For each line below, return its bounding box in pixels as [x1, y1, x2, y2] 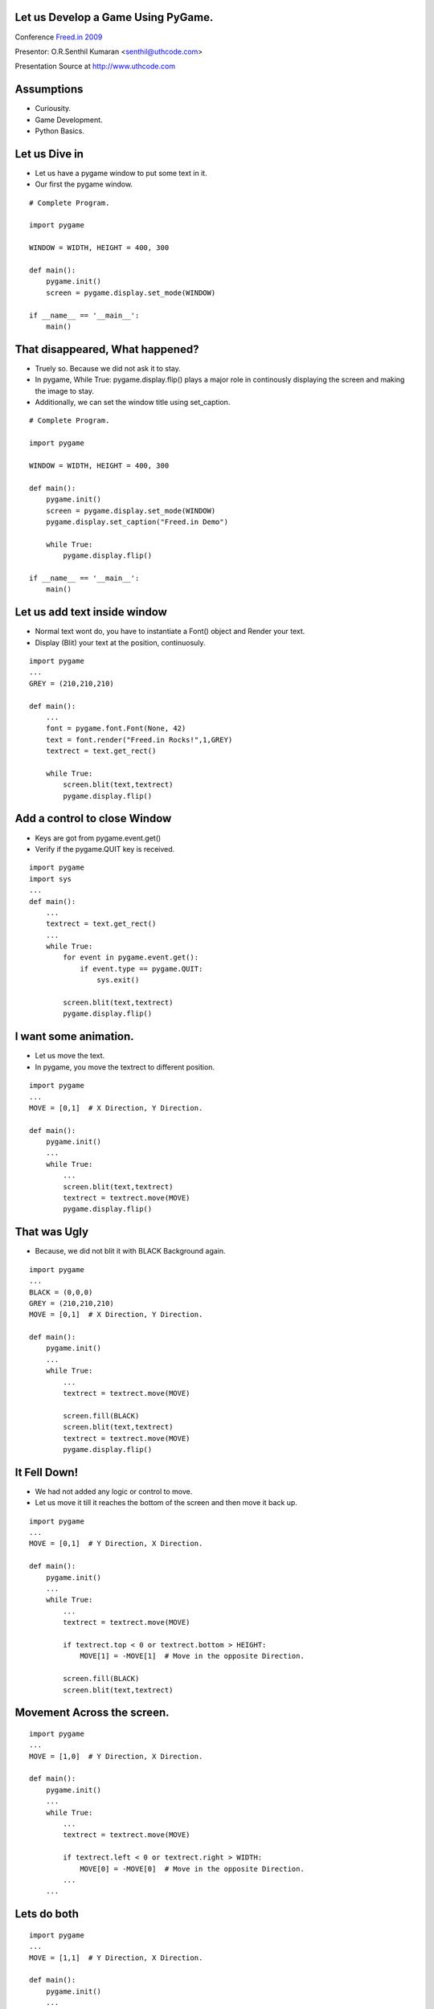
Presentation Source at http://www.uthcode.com [14, 61, 176, 72]
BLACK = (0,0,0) [29, 1287, 93, 1297]
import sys [29, 874, 72, 883]
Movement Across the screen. [14, 1706, 170, 1720]
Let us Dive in [14, 147, 84, 161]
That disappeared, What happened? [14, 342, 199, 356]
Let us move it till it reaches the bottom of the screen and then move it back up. [35, 1498, 297, 1508]
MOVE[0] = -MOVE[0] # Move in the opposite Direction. [80, 1864, 305, 1873]
